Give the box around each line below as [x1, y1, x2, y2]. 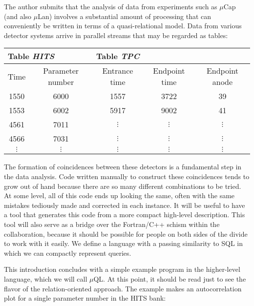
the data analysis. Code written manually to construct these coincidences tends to [4, 171, 250, 181]
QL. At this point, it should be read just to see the [93, 273, 246, 284]
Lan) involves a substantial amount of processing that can [38, 11, 212, 21]
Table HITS [8, 50, 55, 62]
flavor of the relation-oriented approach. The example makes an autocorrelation [4, 283, 242, 293]
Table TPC [96, 50, 140, 62]
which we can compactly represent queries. [4, 247, 131, 258]
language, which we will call [4, 273, 87, 284]
